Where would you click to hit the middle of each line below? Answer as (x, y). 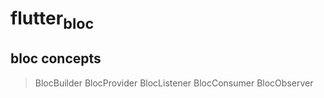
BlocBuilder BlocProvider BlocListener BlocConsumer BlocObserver (174, 83)
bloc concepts (56, 58)
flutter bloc (52, 20)
